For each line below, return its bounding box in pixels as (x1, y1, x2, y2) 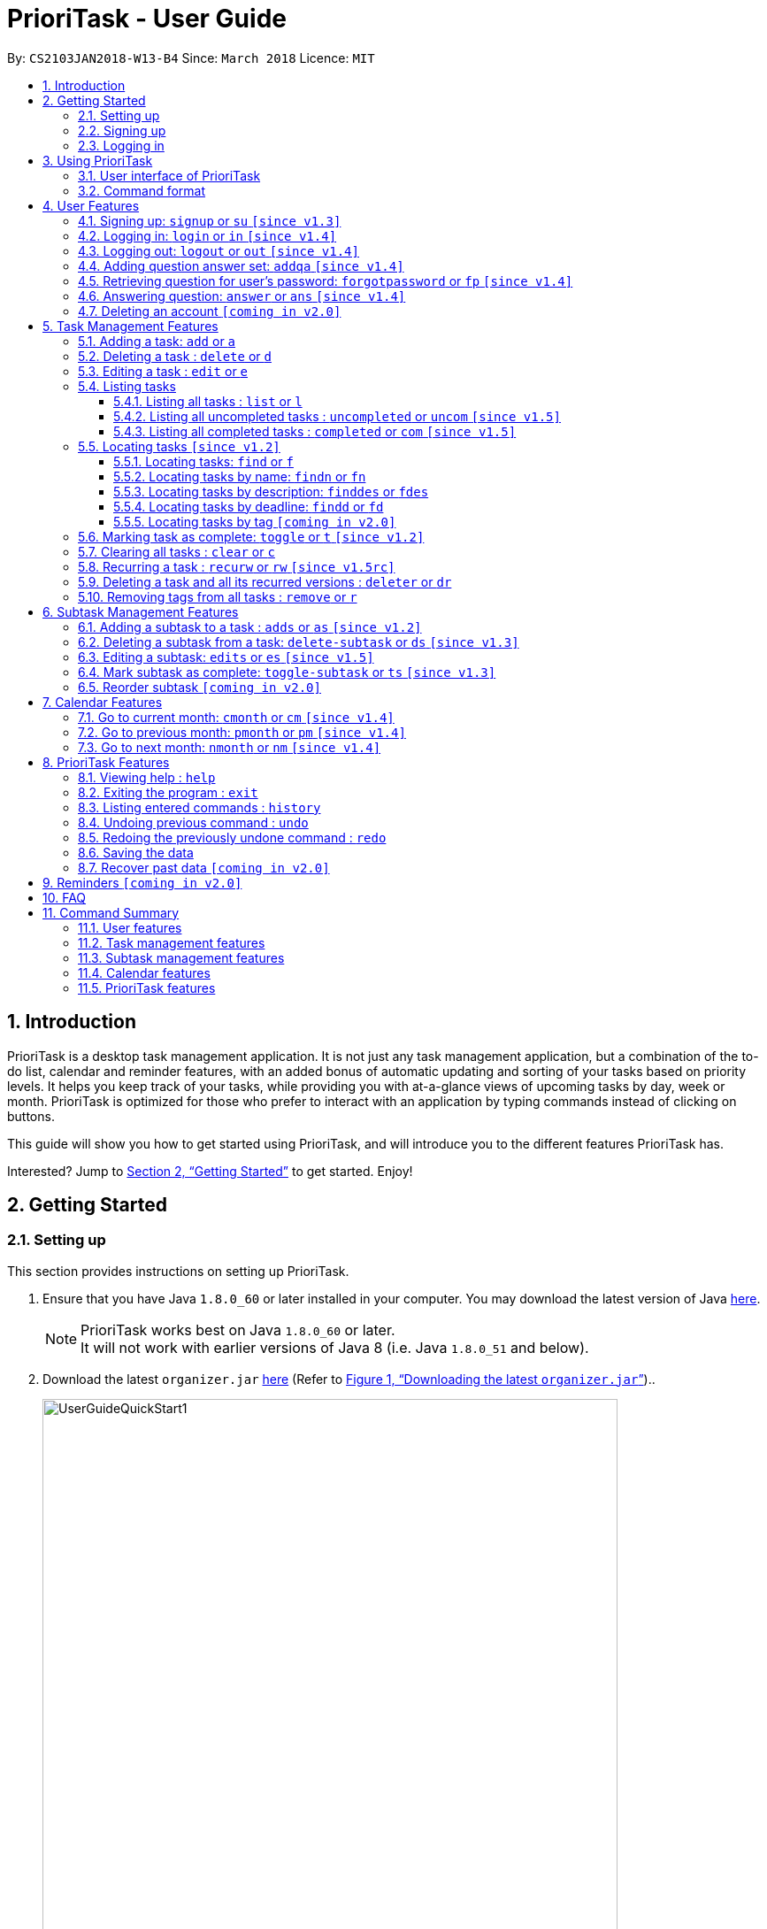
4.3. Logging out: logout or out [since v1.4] (78, 242, 359, 258)
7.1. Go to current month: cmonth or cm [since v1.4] (78, 709, 395, 725)
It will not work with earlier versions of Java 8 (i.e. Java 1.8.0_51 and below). (81, 1338, 589, 1356)
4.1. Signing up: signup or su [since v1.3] (78, 212, 341, 228)
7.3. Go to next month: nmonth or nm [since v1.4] (78, 739, 381, 755)
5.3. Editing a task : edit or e (78, 363, 249, 379)
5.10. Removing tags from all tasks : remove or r (78, 588, 357, 604)
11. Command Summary (42, 904, 180, 920)
